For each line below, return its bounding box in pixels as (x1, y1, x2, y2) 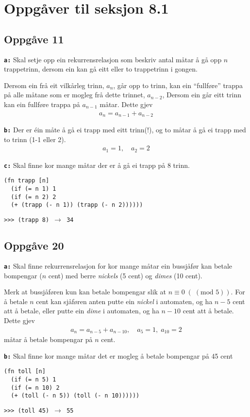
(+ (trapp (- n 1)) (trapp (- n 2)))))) (11, 201, 143, 209)
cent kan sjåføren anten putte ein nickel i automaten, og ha (36, 296, 213, 306)
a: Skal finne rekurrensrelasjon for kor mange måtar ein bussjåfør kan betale (4, 260, 232, 271)
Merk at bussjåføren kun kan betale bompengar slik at (4, 287, 167, 297)
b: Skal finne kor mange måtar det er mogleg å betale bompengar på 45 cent (4, 350, 233, 361)
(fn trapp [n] (4, 177, 50, 184)
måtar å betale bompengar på (4, 334, 93, 344)
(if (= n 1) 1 (11, 185, 56, 193)
